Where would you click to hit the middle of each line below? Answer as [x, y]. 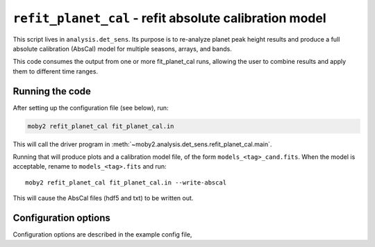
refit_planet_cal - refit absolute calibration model [169, 18]
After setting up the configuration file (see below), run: [91, 108]
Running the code [52, 91]
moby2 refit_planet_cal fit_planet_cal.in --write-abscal [126, 182]
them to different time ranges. [56, 71]
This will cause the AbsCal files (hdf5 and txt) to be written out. [103, 198]
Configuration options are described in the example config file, [102, 235]
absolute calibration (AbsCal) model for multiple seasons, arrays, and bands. [122, 49]
